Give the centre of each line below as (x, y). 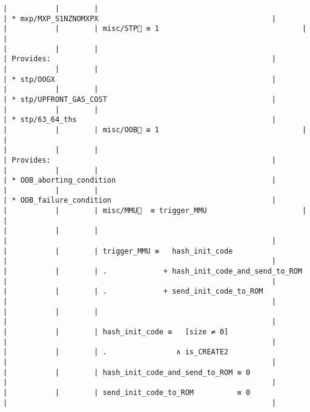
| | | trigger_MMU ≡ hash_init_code (118, 251)
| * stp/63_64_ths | (140, 120)
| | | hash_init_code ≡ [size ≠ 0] (116, 332)
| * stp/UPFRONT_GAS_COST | (140, 99)
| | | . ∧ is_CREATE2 (116, 352)
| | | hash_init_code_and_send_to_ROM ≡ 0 (127, 372)
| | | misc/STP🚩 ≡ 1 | (155, 29)
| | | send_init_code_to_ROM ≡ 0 (127, 392)
